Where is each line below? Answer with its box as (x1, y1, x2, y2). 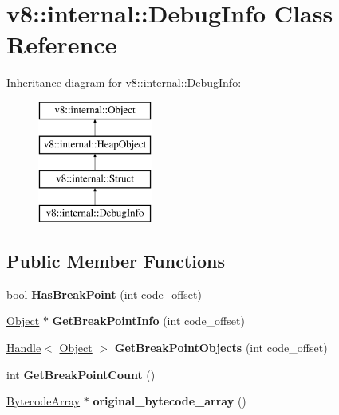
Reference (6, 28, 117, 61)
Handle (6, 339, 41, 356)
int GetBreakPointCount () (6, 366, 156, 382)
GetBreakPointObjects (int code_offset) (114, 339, 328, 356)
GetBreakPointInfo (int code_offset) (52, 312, 245, 329)
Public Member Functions (6, 249, 225, 273)
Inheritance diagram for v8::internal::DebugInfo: (6, 74, 242, 91)
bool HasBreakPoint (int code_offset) (6, 285, 202, 302)
